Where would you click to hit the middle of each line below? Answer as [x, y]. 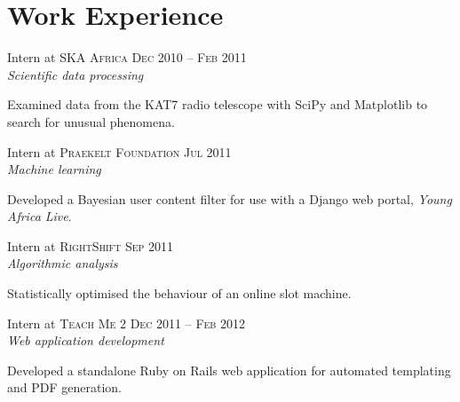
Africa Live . [40, 216]
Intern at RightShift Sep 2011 [91, 245]
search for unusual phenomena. [91, 121]
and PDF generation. [64, 387]
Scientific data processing [75, 74]
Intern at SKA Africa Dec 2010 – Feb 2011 [127, 57]
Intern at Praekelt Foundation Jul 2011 [119, 151]
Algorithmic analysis [63, 263]
